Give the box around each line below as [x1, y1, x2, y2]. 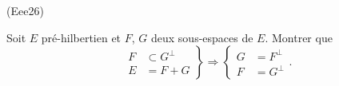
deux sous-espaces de [150, 29, 253, 45]
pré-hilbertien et [41, 29, 122, 45]
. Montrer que [265, 29, 333, 45]
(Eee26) [6, 2, 44, 18]
